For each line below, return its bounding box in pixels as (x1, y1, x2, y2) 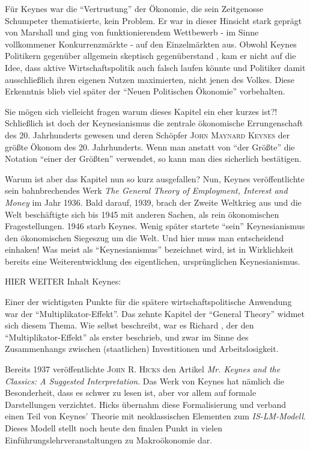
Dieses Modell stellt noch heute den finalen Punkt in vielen (5, 422, 222, 434)
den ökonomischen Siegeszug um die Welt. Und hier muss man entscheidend (5, 231, 284, 244)
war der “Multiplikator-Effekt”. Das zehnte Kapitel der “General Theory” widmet (5, 307, 305, 319)
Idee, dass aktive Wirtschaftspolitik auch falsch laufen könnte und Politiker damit (5, 61, 306, 73)
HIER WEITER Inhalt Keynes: (5, 275, 121, 288)
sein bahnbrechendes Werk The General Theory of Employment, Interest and (5, 184, 288, 197)
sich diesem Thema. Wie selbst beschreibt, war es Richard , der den (5, 319, 254, 331)
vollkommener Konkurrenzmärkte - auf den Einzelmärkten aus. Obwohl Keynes (5, 37, 297, 50)
